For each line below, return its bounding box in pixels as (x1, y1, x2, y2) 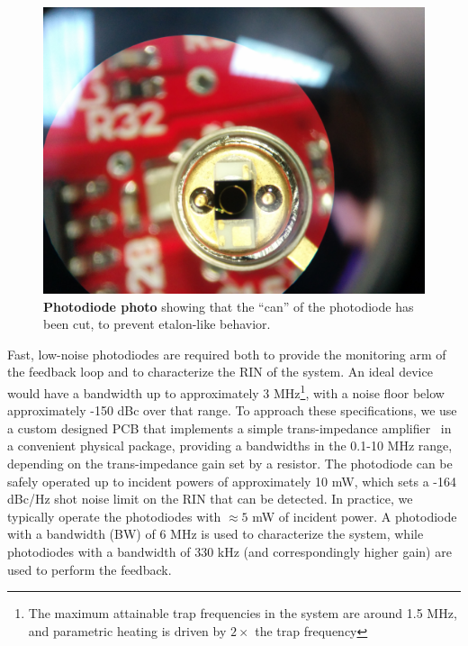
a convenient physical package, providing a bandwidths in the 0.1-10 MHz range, (7, 436, 453, 455)
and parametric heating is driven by (28, 621, 227, 640)
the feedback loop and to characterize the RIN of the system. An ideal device (7, 362, 433, 381)
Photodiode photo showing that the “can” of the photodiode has (43, 296, 414, 315)
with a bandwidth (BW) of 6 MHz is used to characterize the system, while (7, 524, 424, 543)
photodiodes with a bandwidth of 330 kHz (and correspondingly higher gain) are (7, 541, 452, 560)
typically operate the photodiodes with (7, 506, 221, 525)
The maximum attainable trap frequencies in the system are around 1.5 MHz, (28, 604, 457, 623)
